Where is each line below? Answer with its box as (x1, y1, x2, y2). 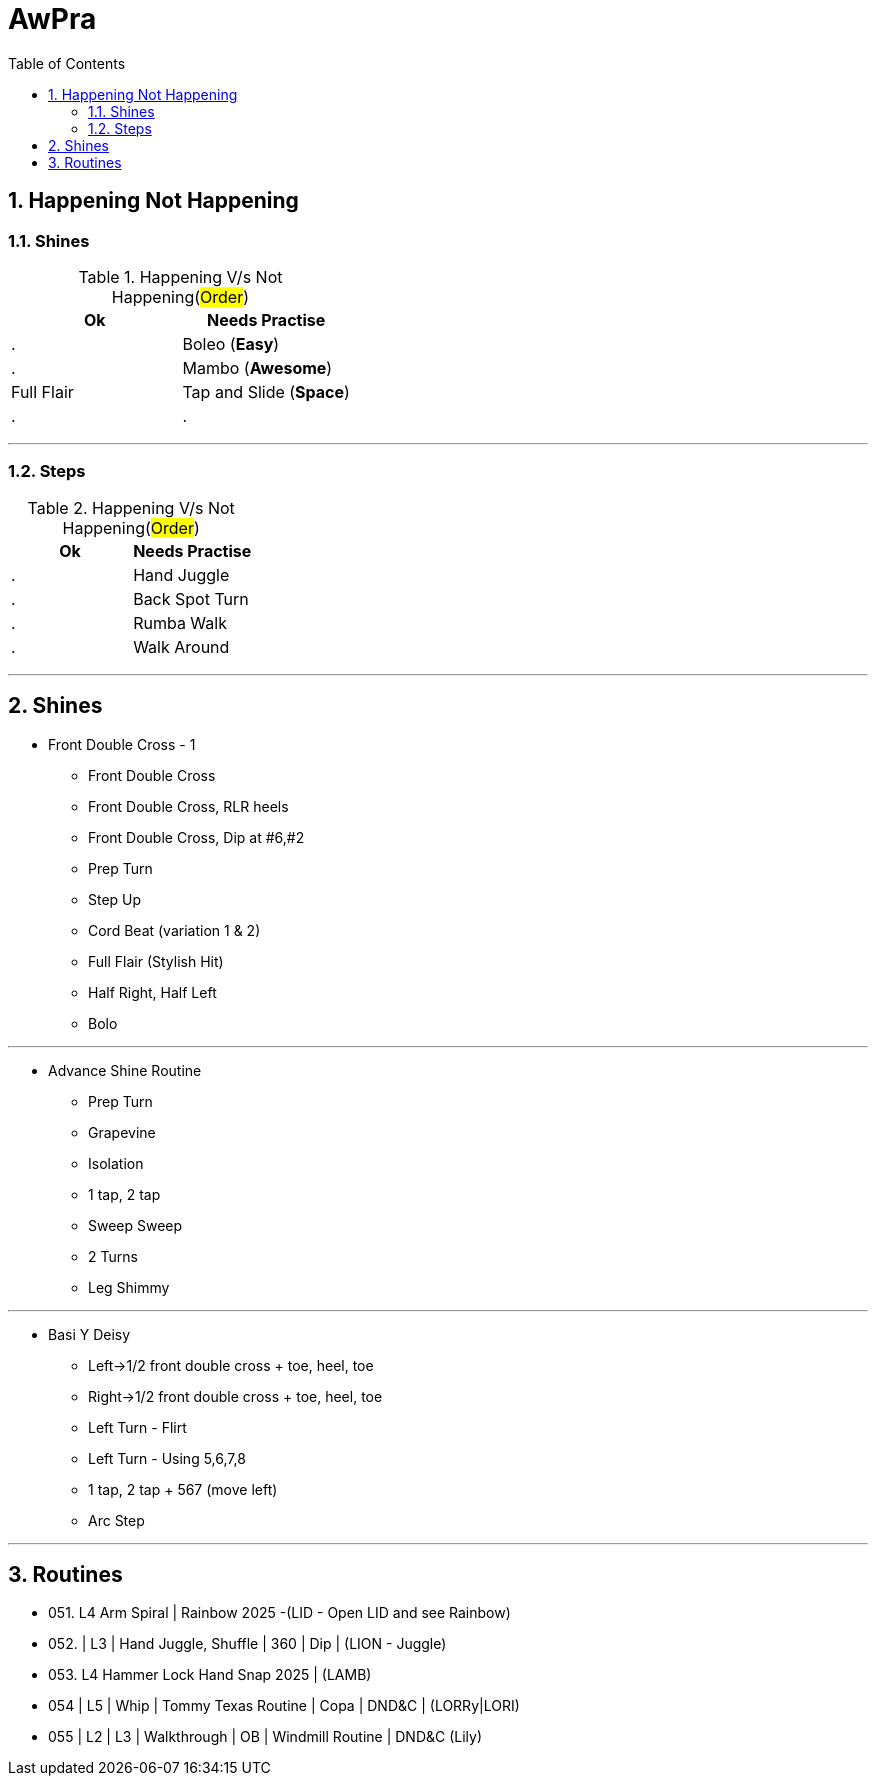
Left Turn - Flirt (88, 1418, 187, 1436)
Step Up (88, 890, 142, 908)
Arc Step (88, 1511, 145, 1529)
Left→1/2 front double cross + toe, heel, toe (88, 1356, 374, 1374)
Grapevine (88, 1123, 156, 1141)
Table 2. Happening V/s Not (27, 497, 235, 518)
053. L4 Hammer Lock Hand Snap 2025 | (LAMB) (48, 1666, 372, 1684)
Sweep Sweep (88, 1216, 183, 1234)
